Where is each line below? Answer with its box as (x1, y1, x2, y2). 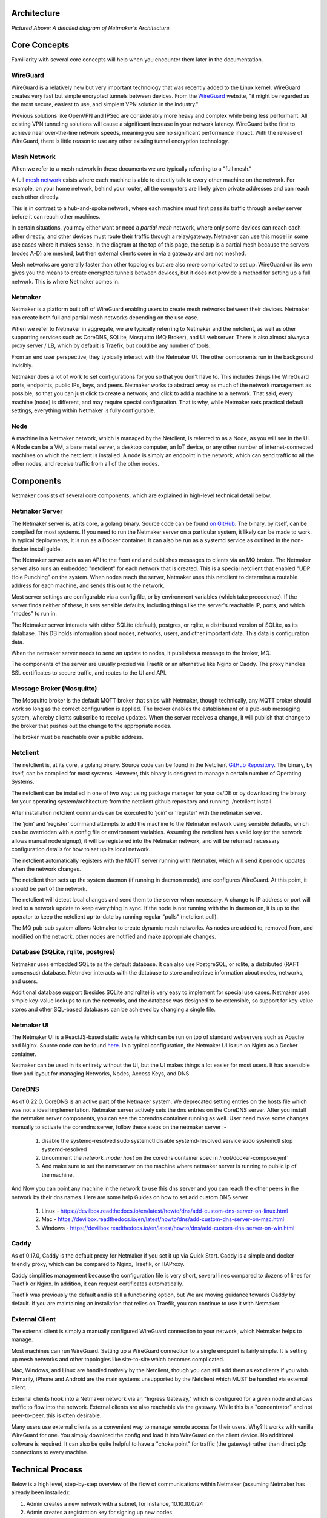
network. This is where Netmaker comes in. (11, 277, 120, 285)
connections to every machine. (11, 1448, 89, 1455)
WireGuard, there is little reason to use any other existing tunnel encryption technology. (11, 137, 230, 145)
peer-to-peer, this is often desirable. (11, 1412, 102, 1419)
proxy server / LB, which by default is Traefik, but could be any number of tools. (11, 342, 211, 349)
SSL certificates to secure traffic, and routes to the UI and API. (11, 669, 167, 676)
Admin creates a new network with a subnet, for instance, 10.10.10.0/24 (26, 1500, 203, 1507)
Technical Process (11, 1464, 83, 1475)
